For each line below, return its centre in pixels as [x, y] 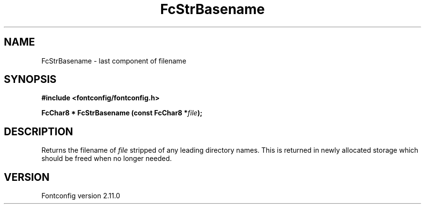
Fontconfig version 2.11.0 [81, 196]
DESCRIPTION [39, 131]
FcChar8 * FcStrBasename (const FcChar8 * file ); [122, 113]
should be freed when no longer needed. [107, 159]
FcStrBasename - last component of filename [114, 61]
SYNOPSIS [30, 80]
